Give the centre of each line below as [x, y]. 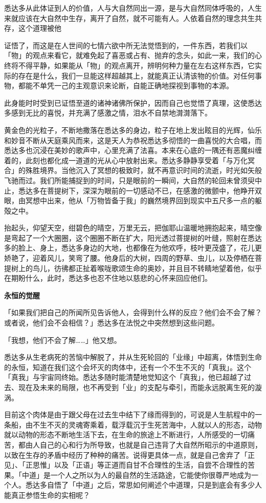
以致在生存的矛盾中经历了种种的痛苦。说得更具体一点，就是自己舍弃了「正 [129, 454]
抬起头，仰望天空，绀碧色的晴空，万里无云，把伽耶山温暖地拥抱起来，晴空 [129, 228]
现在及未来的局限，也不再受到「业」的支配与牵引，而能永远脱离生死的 [136, 387]
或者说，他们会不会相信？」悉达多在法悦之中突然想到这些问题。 [112, 323]
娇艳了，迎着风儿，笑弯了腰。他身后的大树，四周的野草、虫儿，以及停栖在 [129, 258]
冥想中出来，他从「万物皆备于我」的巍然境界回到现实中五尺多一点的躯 [143, 200]
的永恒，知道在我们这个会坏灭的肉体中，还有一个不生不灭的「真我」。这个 [128, 367]
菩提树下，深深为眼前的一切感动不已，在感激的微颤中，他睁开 [151, 190]
